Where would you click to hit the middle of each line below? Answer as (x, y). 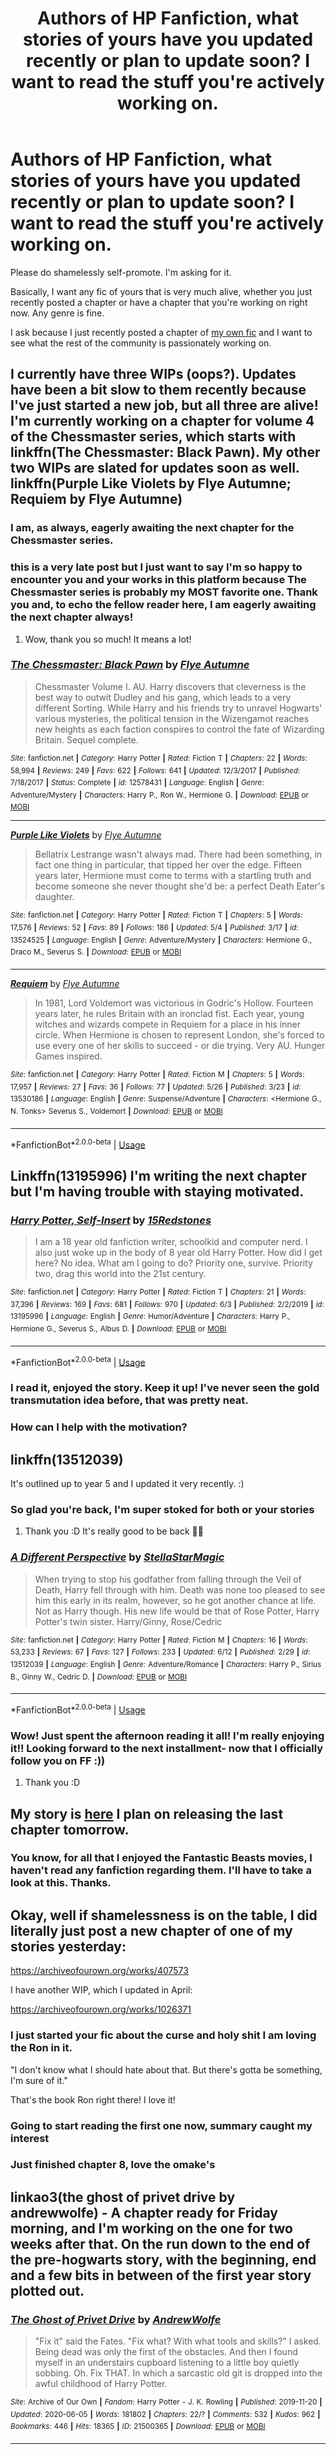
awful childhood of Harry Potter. (101, 2384)
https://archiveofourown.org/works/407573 (99, 1971)
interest (30, 2138)
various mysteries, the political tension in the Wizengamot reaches (172, 718)
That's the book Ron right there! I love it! (93, 2099)
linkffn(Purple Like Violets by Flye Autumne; (151, 483)
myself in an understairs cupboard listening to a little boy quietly (167, 2363)
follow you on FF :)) (58, 1760)
